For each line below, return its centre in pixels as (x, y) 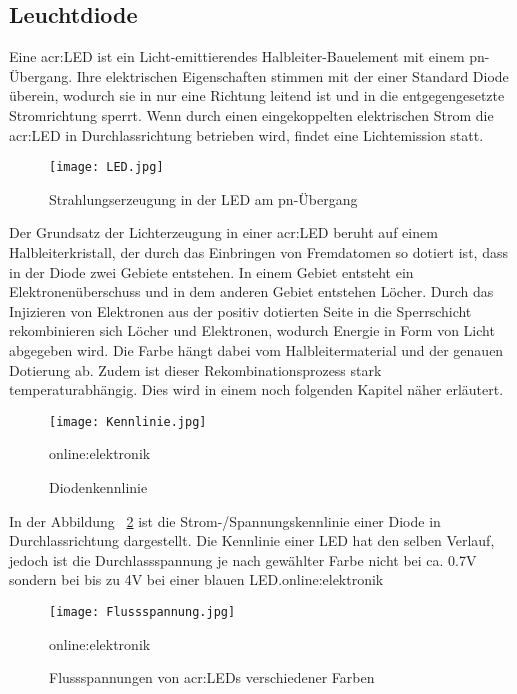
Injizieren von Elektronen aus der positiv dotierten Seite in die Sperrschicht (240, 310)
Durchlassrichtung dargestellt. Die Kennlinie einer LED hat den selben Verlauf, (252, 540)
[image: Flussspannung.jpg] (142, 611)
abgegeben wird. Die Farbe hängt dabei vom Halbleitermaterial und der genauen (256, 349)
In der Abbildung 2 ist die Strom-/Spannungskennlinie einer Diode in (225, 520)
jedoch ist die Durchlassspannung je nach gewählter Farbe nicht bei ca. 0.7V (243, 559)
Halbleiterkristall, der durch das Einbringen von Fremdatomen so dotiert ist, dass (258, 252)
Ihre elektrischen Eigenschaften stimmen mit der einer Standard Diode (292, 75)
